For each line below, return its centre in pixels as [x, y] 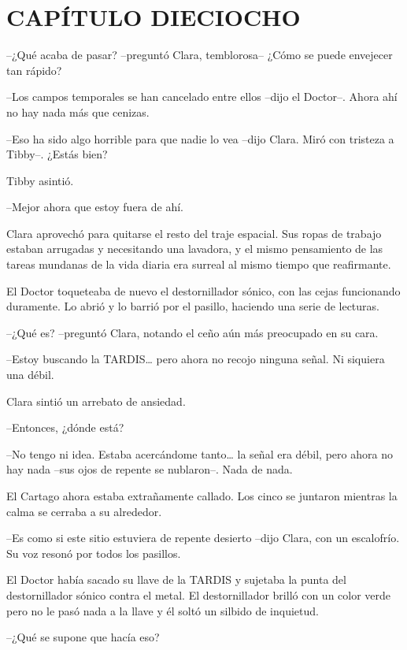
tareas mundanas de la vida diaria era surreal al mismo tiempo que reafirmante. [199, 264]
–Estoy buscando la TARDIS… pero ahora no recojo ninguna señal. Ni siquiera [196, 359]
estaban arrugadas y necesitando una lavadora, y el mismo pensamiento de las [195, 249]
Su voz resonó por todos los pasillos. [94, 553]
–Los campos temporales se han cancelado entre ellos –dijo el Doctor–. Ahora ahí [202, 97]
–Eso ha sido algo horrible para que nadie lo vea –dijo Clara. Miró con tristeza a [200, 138]
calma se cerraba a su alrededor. [84, 511]
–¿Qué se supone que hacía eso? [83, 637]
